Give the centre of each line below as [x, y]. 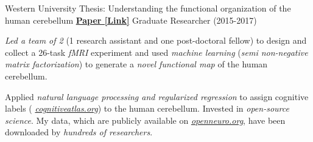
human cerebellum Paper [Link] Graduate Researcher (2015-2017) [131, 20]
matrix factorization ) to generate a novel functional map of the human [136, 64]
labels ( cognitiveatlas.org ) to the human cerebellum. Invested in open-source [147, 108]
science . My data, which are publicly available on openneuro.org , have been [145, 120]
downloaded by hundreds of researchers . [79, 132]
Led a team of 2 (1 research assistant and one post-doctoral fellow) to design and [156, 40]
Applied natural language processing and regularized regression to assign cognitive [157, 96]
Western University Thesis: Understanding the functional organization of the [148, 8]
